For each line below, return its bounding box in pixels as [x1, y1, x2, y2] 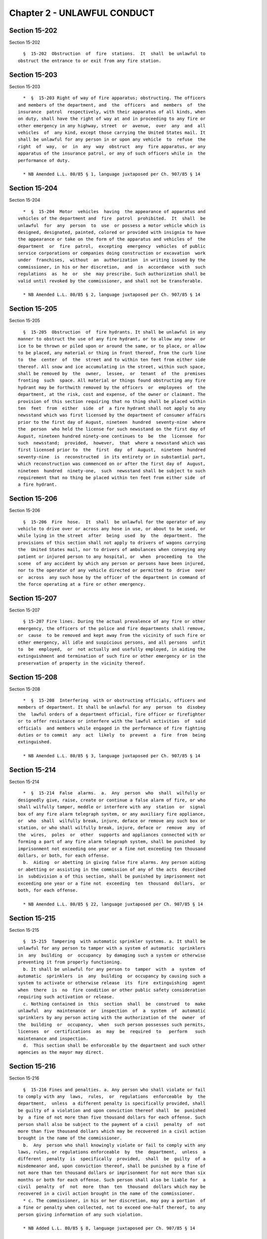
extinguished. [18, 739, 52, 745]
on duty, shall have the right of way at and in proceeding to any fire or [18, 116, 206, 121]
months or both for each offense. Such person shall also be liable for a [18, 1177, 206, 1183]
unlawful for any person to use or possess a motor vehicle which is [18, 223, 206, 228]
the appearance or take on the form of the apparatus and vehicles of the [18, 236, 206, 242]
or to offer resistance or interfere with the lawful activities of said [18, 719, 206, 724]
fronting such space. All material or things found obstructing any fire [18, 378, 206, 384]
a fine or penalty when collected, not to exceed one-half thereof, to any [18, 1205, 206, 1210]
